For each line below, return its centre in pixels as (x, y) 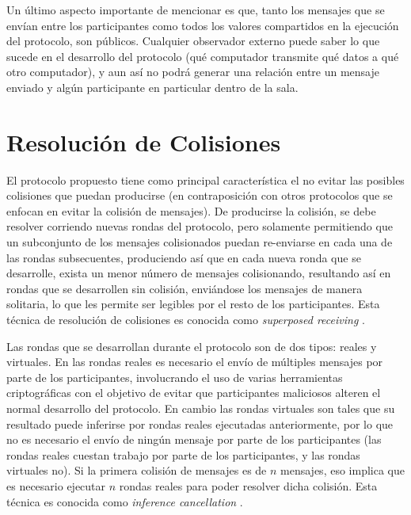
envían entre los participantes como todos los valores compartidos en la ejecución (203, 25)
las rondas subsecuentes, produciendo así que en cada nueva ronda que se (184, 257)
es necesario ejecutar (56, 485)
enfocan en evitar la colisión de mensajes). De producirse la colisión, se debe (191, 210)
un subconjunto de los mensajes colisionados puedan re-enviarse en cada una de (200, 242)
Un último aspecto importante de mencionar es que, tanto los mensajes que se (196, 10)
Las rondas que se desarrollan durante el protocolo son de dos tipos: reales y (192, 346)
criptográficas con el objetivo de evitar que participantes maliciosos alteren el (194, 393)
